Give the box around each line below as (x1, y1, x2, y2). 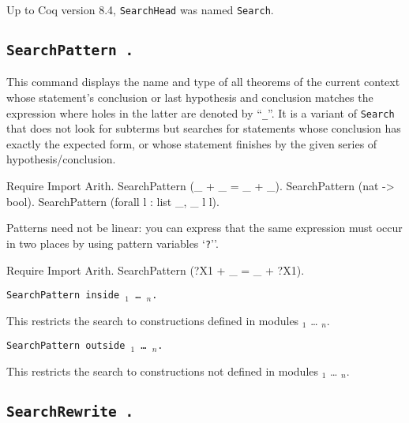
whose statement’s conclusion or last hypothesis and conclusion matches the (6, 89, 373, 106)
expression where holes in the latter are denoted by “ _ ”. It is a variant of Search (6, 104, 395, 121)
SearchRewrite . (6, 402, 134, 420)
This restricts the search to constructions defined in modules (6, 312, 299, 328)
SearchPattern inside (6, 290, 120, 301)
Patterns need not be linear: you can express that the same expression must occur (6, 219, 403, 236)
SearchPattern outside (6, 340, 126, 352)
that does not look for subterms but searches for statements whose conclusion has (6, 120, 401, 137)
